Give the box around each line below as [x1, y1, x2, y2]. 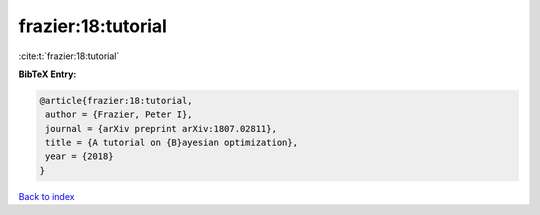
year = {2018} [45, 151, 114, 162]
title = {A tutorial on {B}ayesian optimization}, [45, 137, 299, 149]
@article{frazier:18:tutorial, [39, 95, 194, 106]
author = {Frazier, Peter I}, [45, 109, 194, 120]
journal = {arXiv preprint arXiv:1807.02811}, [45, 123, 277, 134]
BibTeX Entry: [18, 68, 77, 80]
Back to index [18, 190, 75, 202]
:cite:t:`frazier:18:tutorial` [18, 50, 120, 62]
